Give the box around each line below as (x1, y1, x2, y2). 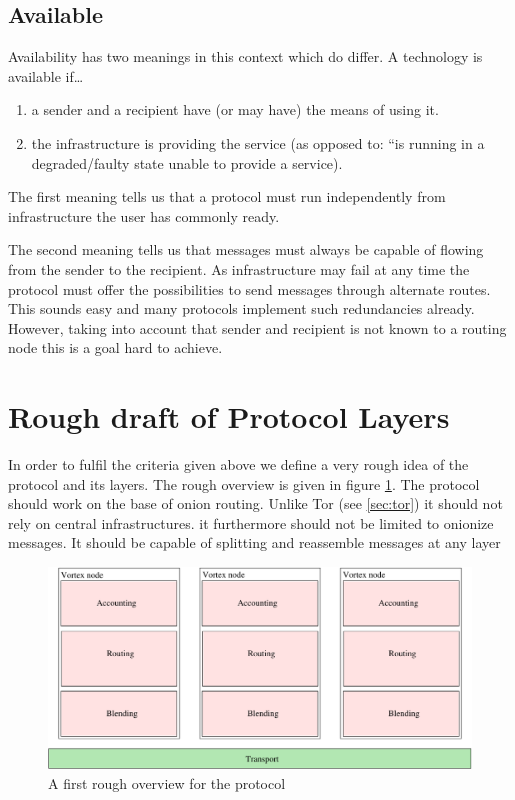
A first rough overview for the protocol (48, 773, 286, 794)
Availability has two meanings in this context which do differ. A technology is (8, 46, 483, 67)
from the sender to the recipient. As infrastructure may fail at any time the (8, 258, 470, 279)
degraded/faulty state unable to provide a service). (31, 152, 343, 173)
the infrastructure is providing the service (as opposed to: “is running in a (31, 132, 485, 153)
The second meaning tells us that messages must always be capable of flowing (8, 239, 484, 260)
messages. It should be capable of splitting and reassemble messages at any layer (8, 532, 501, 553)
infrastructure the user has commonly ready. (8, 205, 280, 226)
